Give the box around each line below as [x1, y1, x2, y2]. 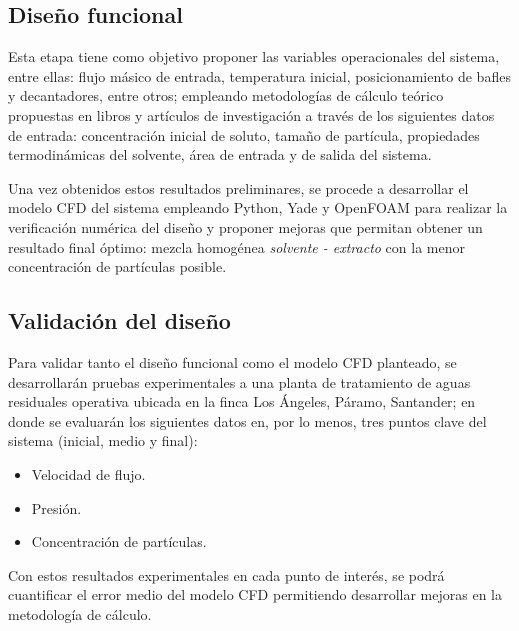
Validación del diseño [8, 305, 231, 336]
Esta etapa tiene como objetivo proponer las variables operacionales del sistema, [8, 46, 500, 67]
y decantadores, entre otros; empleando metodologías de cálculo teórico [8, 85, 444, 106]
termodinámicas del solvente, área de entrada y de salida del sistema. [8, 144, 432, 165]
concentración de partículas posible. [8, 256, 227, 277]
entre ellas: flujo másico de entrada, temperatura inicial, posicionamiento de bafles [8, 65, 511, 86]
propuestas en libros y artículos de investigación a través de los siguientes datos [8, 104, 495, 125]
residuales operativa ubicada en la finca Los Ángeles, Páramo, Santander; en [8, 391, 476, 412]
